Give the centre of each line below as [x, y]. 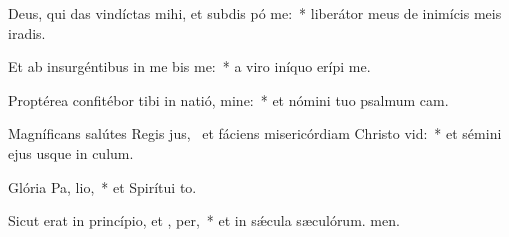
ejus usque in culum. [71, 152]
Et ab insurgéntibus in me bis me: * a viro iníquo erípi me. [189, 66]
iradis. [27, 32]
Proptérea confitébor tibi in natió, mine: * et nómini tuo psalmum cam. [228, 99]
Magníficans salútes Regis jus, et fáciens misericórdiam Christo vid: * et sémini [255, 133]
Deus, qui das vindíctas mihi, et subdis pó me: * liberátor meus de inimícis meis [255, 13]
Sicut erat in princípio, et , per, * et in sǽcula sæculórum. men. [204, 220]
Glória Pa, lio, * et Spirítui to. [102, 186]
